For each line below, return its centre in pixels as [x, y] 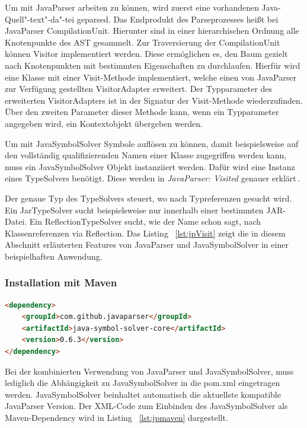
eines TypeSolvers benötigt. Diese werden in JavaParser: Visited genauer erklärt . [153, 178]
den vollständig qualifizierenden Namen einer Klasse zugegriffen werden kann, [146, 155]
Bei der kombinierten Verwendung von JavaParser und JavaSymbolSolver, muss [149, 371]
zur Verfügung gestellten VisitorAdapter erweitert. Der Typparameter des [139, 89]
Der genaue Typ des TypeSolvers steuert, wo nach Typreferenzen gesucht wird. [148, 198]
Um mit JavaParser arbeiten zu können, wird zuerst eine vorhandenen [132, 7]
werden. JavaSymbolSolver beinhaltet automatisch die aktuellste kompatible [143, 394]
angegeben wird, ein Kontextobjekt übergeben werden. [104, 123]
